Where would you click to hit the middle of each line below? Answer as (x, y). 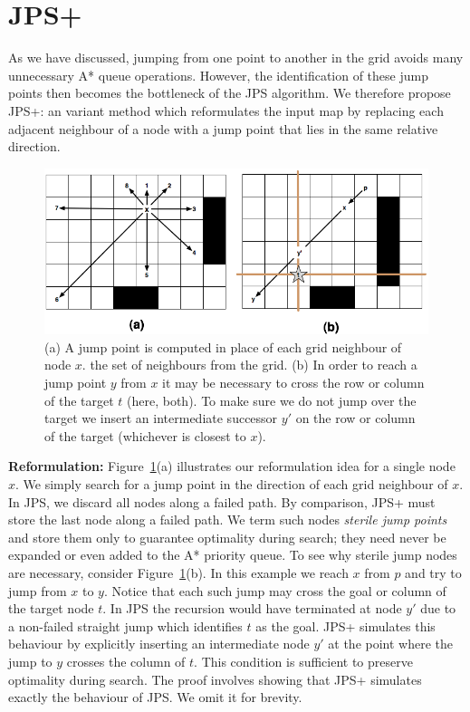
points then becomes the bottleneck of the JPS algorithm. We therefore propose (230, 93)
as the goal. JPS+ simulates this (345, 625)
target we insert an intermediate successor (161, 418)
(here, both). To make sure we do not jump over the (272, 400)
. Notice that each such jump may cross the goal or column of (275, 590)
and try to (433, 572)
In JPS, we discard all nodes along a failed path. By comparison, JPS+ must (222, 501)
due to (438, 608)
